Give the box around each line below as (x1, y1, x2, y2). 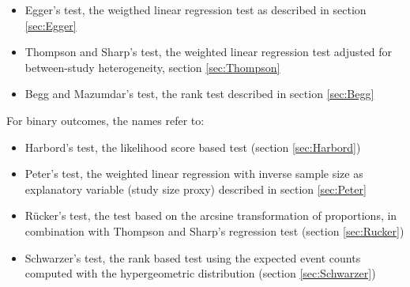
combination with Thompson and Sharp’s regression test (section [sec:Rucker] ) (24, 222, 404, 239)
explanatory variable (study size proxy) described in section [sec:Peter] (24, 180, 367, 197)
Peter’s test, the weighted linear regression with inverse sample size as (24, 165, 363, 182)
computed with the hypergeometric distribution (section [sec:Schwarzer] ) (24, 265, 376, 281)
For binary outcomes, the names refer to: (6, 111, 205, 128)
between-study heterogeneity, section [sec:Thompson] (24, 59, 280, 75)
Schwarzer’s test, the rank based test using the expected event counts (24, 249, 361, 266)
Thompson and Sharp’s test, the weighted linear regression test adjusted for (24, 43, 393, 60)
